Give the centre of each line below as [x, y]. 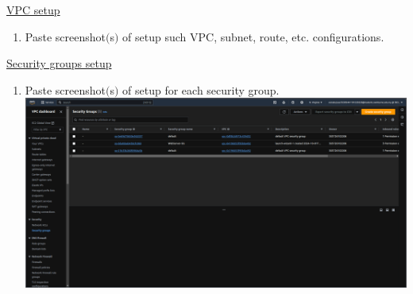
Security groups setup [59, 63]
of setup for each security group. [201, 89]
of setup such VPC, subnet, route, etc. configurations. [253, 36]
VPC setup [33, 10]
